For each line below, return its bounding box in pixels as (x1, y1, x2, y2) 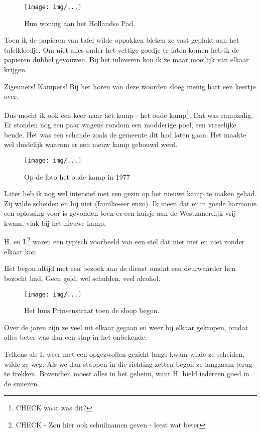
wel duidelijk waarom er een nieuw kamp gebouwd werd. (4, 139, 178, 150)
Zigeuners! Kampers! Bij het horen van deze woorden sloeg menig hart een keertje (4, 81, 256, 91)
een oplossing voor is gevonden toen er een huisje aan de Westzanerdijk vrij (4, 208, 236, 218)
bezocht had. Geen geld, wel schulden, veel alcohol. (4, 272, 161, 283)
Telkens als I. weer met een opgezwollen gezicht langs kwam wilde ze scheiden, (4, 348, 244, 359)
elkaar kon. (4, 246, 38, 256)
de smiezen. (4, 378, 40, 388)
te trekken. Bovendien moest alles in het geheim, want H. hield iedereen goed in (4, 368, 249, 379)
